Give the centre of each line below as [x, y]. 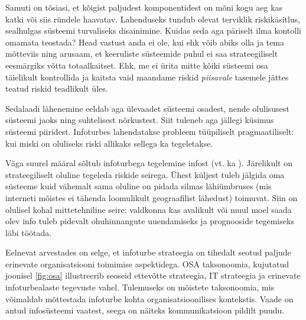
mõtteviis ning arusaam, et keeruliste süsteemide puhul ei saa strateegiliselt [142, 54]
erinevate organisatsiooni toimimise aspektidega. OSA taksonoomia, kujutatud [147, 264]
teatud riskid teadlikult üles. [57, 88]
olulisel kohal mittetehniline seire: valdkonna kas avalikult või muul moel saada [149, 209]
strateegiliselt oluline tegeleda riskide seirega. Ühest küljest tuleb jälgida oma [145, 174]
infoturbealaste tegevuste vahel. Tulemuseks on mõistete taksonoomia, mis [140, 287]
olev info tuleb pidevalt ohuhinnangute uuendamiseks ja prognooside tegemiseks [150, 221]
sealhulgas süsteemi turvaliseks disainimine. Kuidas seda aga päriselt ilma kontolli [153, 30]
